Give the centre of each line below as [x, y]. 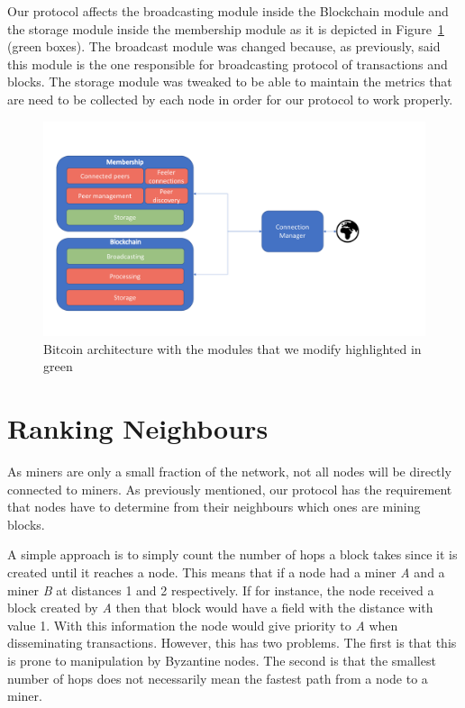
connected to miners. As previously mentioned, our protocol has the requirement [230, 489]
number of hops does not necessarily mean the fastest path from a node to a [218, 678]
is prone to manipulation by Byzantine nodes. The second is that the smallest [222, 660]
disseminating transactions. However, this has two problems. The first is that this [232, 643]
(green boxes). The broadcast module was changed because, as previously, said [224, 46]
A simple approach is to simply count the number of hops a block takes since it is [232, 554]
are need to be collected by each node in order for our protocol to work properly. [230, 99]
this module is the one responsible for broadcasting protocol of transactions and [228, 64]
